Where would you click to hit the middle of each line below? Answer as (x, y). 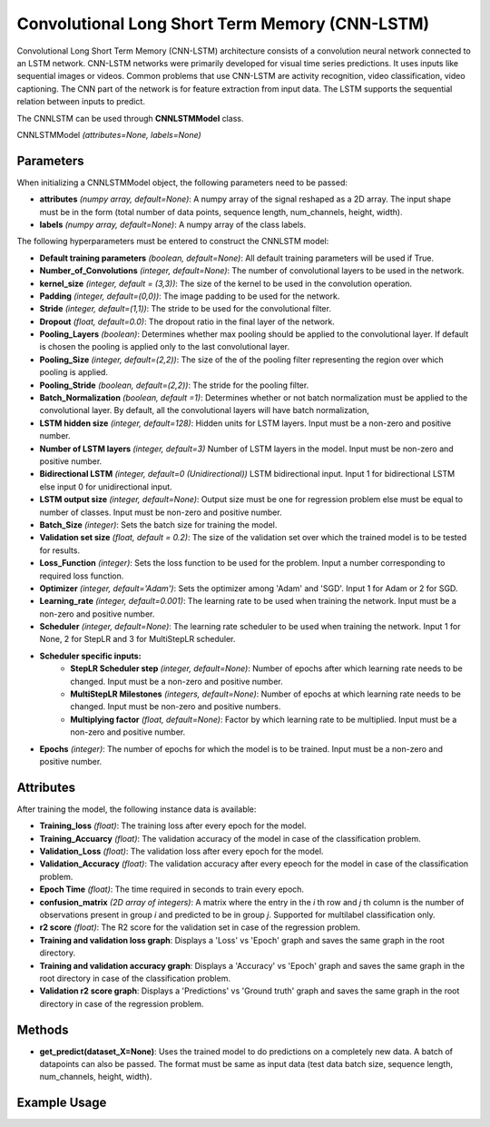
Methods (43, 1029)
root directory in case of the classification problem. (135, 978)
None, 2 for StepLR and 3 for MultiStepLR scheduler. (137, 639)
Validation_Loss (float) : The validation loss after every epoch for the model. (181, 851)
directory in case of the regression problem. (122, 1003)
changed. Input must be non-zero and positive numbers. (176, 707)
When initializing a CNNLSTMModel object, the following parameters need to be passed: (182, 183)
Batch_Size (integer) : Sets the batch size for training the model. (158, 524)
